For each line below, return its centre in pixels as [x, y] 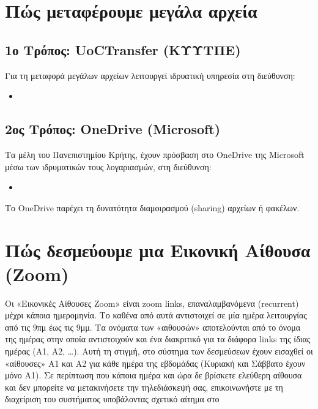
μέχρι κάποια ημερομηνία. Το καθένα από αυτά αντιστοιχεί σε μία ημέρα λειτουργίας [156, 315]
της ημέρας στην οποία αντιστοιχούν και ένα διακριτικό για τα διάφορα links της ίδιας [158, 339]
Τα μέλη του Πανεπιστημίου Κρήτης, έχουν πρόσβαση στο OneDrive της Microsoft [155, 154]
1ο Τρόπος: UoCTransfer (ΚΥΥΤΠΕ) [123, 49]
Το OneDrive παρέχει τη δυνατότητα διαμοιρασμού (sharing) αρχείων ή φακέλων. [152, 207]
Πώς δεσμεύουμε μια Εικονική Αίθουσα [158, 250]
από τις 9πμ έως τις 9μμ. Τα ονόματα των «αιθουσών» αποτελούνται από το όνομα [153, 327]
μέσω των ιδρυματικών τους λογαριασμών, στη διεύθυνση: [108, 166]
